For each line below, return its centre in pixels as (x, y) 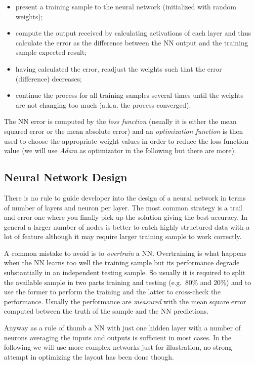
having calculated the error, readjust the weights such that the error (119, 68)
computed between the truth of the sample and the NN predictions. (106, 311)
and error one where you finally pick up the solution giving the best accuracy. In (126, 217)
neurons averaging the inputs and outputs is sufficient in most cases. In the (118, 337)
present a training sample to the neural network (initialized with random (126, 6)
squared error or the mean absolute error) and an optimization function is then (124, 131)
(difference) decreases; (49, 78)
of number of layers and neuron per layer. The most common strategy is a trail (124, 207)
